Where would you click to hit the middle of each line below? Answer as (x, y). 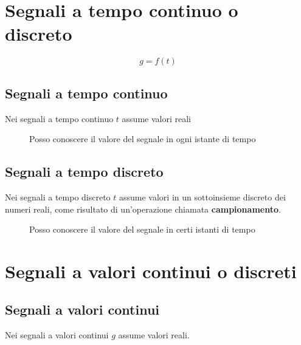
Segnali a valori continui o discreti (151, 271)
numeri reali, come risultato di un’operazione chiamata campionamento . (143, 209)
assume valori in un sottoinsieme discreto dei (202, 196)
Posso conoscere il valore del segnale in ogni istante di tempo (143, 139)
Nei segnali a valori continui (57, 335)
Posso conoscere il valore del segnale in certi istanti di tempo (142, 229)
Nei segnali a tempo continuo (59, 118)
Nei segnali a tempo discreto (58, 196)
